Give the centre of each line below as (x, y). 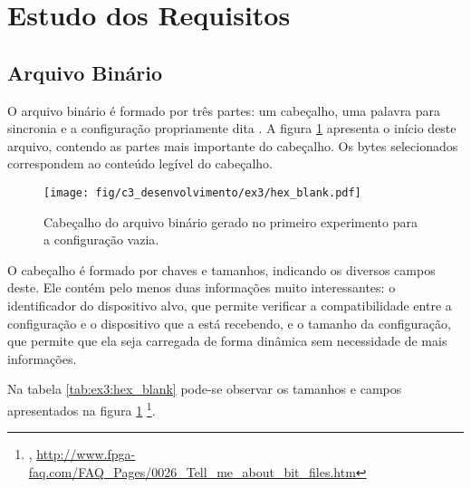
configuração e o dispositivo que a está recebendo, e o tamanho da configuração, (229, 323)
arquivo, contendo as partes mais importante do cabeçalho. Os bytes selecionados (233, 145)
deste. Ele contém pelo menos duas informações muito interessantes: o (202, 287)
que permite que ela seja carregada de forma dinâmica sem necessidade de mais (227, 341)
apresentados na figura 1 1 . (82, 408)
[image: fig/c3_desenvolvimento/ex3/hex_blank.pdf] (202, 192)
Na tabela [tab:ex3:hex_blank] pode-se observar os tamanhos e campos (205, 389)
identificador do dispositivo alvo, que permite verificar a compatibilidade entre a (230, 305)
